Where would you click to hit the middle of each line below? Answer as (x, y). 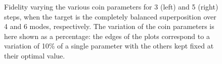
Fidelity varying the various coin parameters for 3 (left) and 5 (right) (111, 6)
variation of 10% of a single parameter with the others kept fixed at (109, 46)
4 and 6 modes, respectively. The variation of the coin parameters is (109, 26)
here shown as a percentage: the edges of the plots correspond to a (107, 36)
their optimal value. (35, 55)
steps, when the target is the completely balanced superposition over (110, 16)
